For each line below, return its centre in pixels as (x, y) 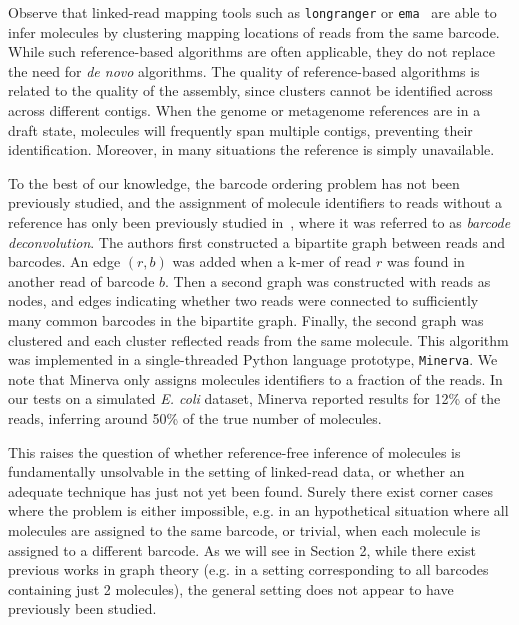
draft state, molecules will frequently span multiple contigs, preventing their (240, 129)
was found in (426, 261)
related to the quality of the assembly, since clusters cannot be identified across (250, 90)
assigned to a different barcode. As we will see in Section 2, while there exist (242, 549)
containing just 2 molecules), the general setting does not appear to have (231, 588)
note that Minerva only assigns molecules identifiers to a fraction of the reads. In (255, 378)
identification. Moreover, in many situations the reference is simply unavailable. (251, 149)
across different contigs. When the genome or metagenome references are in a (244, 110)
